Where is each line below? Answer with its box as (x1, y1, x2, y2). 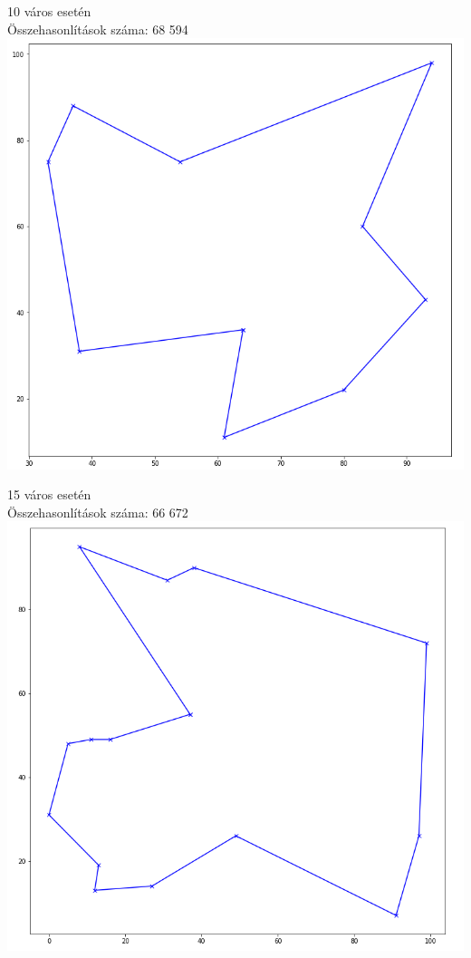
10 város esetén (7, 2, 91, 20)
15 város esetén (7, 485, 91, 504)
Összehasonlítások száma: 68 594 (7, 19, 188, 38)
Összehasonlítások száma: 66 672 (7, 502, 188, 521)
